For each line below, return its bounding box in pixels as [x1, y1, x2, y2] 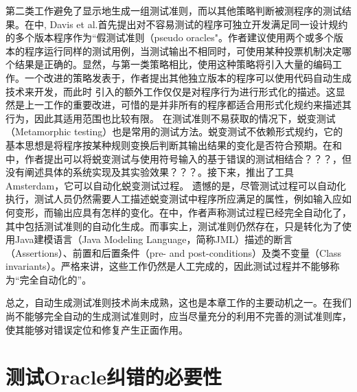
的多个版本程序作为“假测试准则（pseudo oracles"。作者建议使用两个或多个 [5, 30, 334, 45]
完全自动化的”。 [19, 272, 92, 286]
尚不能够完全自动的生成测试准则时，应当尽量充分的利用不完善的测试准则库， [5, 309, 352, 323]
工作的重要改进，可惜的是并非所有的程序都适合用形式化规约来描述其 [43, 97, 352, 112]
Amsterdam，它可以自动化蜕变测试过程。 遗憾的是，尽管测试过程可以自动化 [5, 178, 346, 192]
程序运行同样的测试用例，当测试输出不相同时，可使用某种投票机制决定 [24, 43, 342, 58]
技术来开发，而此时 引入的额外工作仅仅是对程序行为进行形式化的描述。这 [5, 84, 336, 98]
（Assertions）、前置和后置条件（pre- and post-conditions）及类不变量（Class [5, 245, 342, 260]
